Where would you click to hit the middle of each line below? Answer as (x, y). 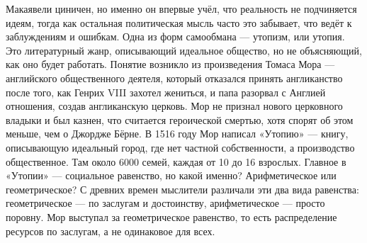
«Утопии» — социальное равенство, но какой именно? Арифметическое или (171, 175)
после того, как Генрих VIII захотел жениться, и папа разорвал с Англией (166, 92)
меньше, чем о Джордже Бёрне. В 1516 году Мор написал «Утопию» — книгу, (177, 134)
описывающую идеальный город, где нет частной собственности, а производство (180, 147)
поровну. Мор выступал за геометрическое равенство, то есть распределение (171, 216)
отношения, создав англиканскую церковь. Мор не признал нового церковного (174, 106)
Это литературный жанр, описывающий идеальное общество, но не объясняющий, (184, 50)
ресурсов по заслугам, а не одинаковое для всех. (111, 231)
